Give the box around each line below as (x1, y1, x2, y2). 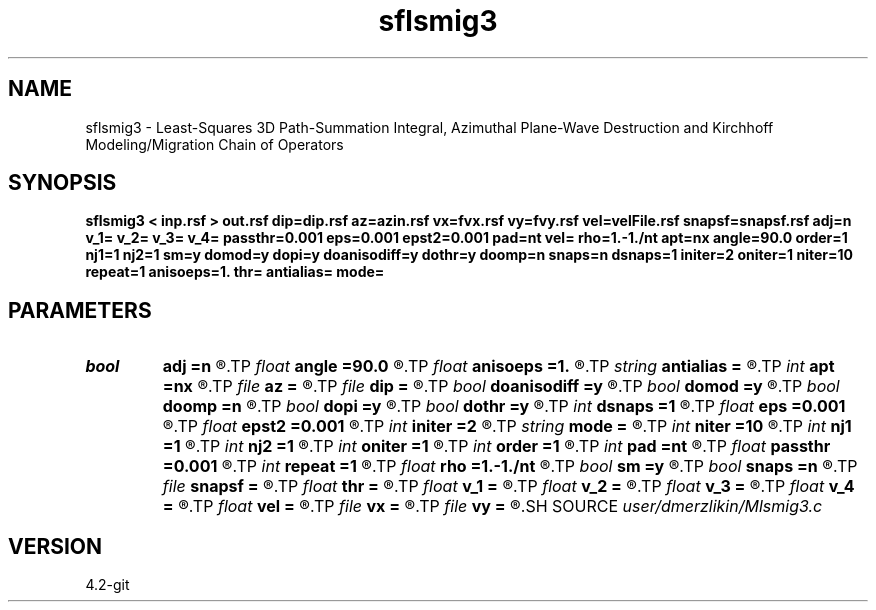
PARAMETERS (8, 297, 152, 323)
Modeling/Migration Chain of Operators (85, 135, 344, 153)
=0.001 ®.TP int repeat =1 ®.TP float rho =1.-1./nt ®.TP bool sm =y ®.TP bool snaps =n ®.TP (162, 456, 858, 477)
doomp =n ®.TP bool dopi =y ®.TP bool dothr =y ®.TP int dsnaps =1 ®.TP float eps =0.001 (162, 396, 846, 417)
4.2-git (85, 576, 130, 594)
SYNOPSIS (8, 170, 117, 196)
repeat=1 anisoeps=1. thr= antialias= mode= (85, 263, 385, 281)
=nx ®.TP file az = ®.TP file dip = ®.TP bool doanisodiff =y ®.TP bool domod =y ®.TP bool (162, 376, 840, 397)
